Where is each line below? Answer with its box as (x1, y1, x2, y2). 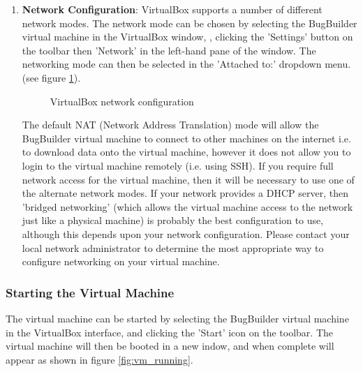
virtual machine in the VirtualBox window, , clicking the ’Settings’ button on (22, 29, 353, 44)
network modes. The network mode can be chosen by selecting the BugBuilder (22, 15, 357, 30)
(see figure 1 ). (22, 70, 81, 84)
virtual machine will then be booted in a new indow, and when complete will (6, 338, 334, 353)
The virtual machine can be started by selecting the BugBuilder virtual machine (6, 311, 349, 325)
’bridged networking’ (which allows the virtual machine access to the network (22, 199, 353, 214)
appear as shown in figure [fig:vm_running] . (6, 352, 193, 366)
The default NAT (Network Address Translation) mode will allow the (22, 117, 319, 132)
